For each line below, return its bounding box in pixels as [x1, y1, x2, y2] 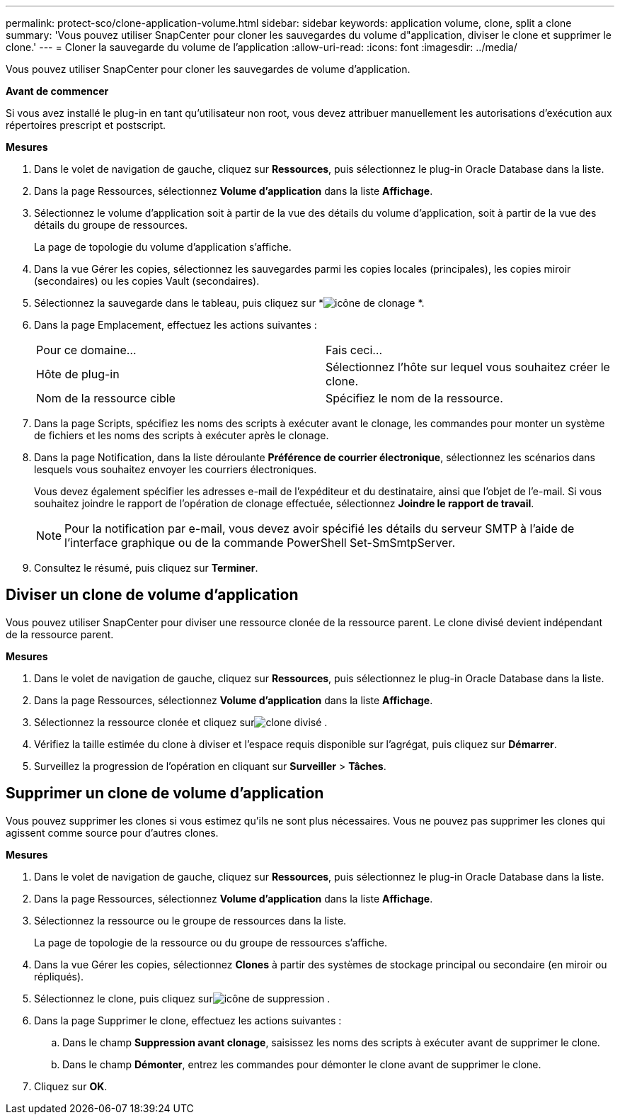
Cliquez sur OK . [34, 1080, 108, 1092]
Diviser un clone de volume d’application [6, 586, 299, 604]
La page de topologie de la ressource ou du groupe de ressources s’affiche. [34, 936, 387, 949]
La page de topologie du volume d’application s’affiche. [34, 241, 292, 253]
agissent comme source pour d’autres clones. [6, 826, 219, 839]
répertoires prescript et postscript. [6, 119, 166, 131]
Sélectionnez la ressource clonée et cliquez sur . [34, 715, 328, 728]
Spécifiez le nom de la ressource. [326, 391, 503, 405]
